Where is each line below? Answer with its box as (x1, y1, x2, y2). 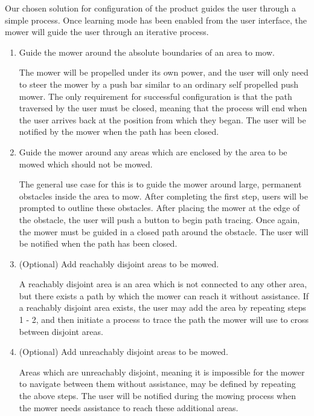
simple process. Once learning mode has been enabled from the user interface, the (5, 13, 307, 26)
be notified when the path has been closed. (19, 237, 178, 250)
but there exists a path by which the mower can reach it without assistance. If (19, 289, 309, 302)
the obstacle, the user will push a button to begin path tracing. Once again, (19, 213, 300, 226)
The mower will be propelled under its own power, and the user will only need (19, 66, 309, 79)
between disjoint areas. (19, 325, 103, 337)
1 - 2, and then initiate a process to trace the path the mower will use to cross (19, 313, 309, 326)
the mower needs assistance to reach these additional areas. (19, 401, 239, 414)
